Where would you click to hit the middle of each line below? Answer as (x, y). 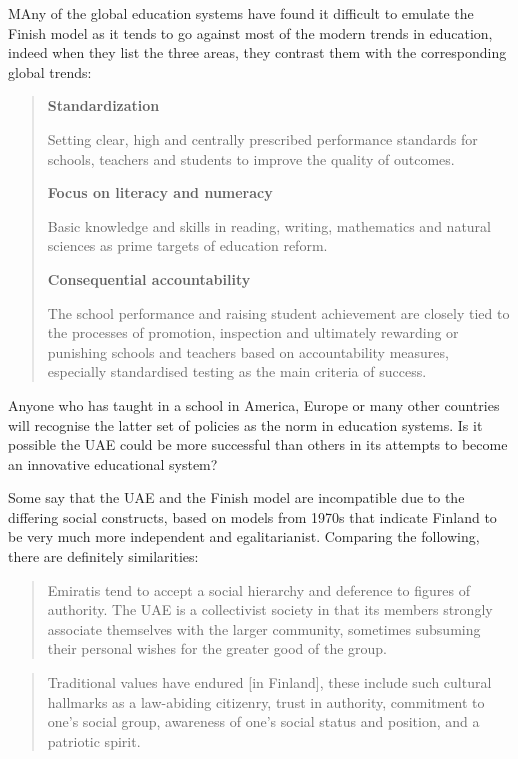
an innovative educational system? (113, 463)
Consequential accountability (149, 278)
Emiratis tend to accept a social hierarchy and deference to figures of (258, 589)
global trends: (50, 71)
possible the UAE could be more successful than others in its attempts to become (258, 444)
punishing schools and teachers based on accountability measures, (248, 351)
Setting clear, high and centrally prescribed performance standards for (262, 138)
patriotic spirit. (94, 740)
